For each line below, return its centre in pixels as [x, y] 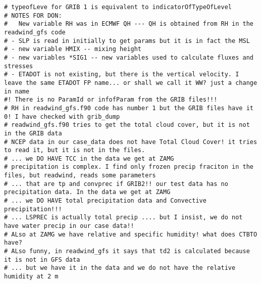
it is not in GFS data [42, 259]
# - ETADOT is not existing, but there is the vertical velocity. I [122, 75]
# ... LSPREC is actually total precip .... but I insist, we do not [123, 218]
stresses [19, 66]
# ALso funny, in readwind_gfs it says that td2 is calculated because [127, 251]
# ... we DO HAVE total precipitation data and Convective [105, 201]
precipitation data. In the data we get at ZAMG [87, 192]
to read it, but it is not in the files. [75, 150]
